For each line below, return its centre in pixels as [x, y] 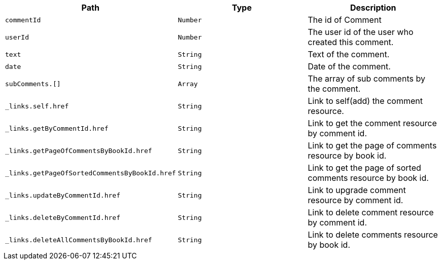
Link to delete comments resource [373, 235]
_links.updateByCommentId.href [63, 195]
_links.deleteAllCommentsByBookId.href [79, 240]
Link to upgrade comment [357, 190]
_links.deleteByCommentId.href [63, 217]
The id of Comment [345, 20]
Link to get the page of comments [372, 145]
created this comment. [351, 42]
